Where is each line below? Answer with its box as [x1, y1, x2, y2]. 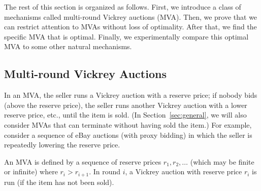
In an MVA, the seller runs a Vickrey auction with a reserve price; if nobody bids [4, 90, 257, 100]
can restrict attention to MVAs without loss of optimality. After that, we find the [4, 21, 257, 32]
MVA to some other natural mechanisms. [4, 41, 132, 52]
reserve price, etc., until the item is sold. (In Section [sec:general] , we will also [4, 109, 247, 120]
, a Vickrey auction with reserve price [125, 166, 242, 177]
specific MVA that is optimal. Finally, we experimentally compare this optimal [4, 31, 249, 42]
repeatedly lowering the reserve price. [4, 139, 120, 150]
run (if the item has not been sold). [4, 176, 114, 187]
